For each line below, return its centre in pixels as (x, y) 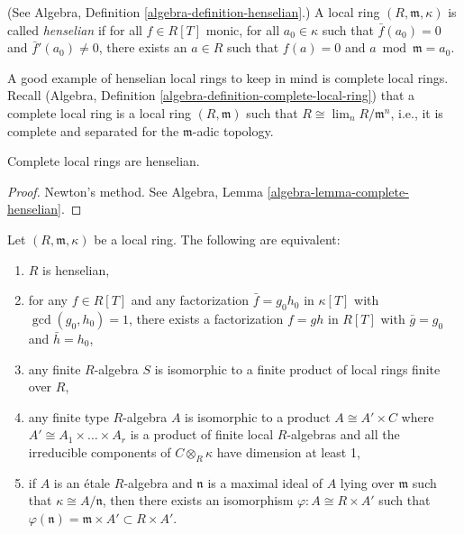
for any (48, 300)
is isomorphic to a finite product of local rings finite (297, 368)
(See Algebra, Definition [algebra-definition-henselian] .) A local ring (194, 12)
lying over (367, 482)
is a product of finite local (202, 434)
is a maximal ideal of (265, 482)
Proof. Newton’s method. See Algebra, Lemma (136, 191)
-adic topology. (233, 130)
